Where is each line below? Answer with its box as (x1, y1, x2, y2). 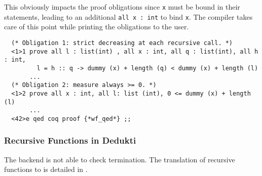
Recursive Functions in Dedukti (4, 134, 136, 147)
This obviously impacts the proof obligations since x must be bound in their (4, 2, 240, 12)
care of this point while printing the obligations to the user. (4, 21, 189, 32)
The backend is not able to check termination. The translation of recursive (4, 154, 235, 164)
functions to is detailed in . (4, 164, 88, 174)
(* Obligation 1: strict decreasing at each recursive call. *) (11, 39, 233, 47)
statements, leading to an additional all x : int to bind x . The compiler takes (4, 11, 253, 22)
